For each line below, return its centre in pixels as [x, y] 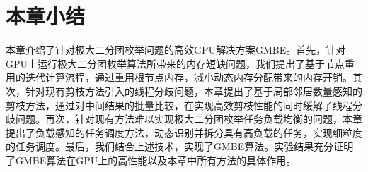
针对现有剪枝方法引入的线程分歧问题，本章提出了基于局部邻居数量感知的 [194, 91]
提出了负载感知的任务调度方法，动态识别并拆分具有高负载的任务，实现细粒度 [184, 132]
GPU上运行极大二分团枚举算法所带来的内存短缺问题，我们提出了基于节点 [176, 63]
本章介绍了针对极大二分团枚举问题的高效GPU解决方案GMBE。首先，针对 [176, 50]
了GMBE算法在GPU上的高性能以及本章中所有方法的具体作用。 [151, 160]
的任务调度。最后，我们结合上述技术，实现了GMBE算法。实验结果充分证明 [180, 146]
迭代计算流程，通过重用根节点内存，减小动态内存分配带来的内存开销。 [189, 77]
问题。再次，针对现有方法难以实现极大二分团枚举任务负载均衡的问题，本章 [189, 119]
